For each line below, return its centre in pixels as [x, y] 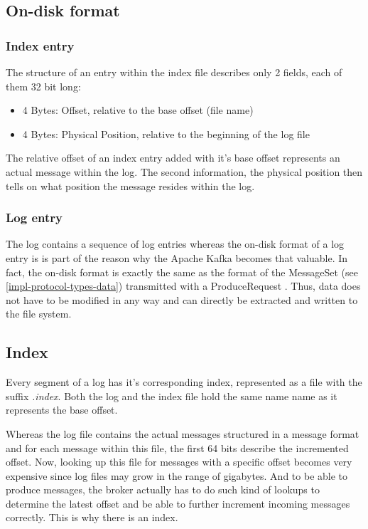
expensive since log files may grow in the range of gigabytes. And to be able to [177, 475]
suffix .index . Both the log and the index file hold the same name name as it [172, 396]
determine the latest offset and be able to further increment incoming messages [178, 503]
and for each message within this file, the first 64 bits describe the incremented [177, 447]
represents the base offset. [62, 410]
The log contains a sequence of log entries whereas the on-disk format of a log [175, 244]
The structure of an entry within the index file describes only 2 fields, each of [174, 72]
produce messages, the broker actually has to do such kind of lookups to [163, 489]
